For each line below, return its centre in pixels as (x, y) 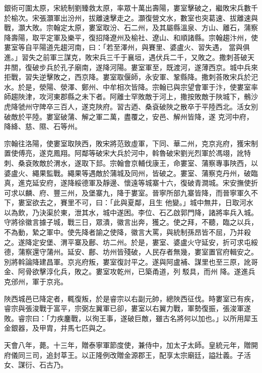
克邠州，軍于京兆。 (36, 282)
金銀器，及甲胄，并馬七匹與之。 (57, 328)
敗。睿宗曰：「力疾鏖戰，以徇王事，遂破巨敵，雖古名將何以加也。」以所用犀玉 (131, 318)
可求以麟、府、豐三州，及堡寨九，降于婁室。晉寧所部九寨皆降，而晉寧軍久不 (131, 192)
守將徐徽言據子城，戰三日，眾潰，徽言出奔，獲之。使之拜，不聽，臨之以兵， (131, 222)
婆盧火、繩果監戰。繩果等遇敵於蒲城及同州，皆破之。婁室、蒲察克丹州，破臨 (131, 173)
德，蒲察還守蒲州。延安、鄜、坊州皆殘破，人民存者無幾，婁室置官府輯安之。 (131, 252)
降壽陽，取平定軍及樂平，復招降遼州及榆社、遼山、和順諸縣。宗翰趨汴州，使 (131, 37)
